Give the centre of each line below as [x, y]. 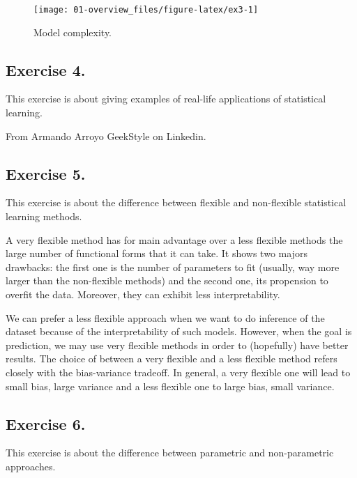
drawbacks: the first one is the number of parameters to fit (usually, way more [173, 267]
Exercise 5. [46, 173]
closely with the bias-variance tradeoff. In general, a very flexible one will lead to [178, 372]
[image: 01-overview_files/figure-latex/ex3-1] [146, 10]
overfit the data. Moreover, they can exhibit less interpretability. [143, 294]
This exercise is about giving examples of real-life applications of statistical [166, 99]
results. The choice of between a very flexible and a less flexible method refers [172, 358]
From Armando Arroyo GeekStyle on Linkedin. [106, 136]
